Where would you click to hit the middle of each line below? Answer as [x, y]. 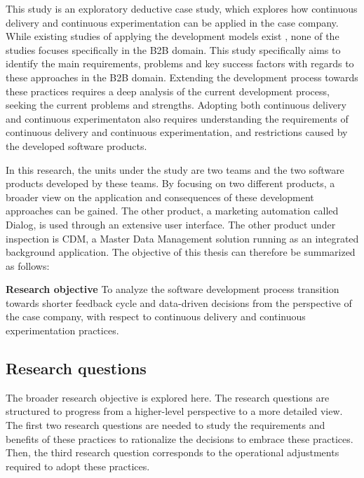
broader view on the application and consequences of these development [160, 197]
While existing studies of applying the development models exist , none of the [173, 36]
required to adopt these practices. [78, 466]
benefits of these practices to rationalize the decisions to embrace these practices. [180, 438]
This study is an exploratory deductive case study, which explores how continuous [182, 8]
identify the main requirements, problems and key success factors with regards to [180, 63]
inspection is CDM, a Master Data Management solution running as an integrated [182, 238]
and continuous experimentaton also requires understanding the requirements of [177, 118]
